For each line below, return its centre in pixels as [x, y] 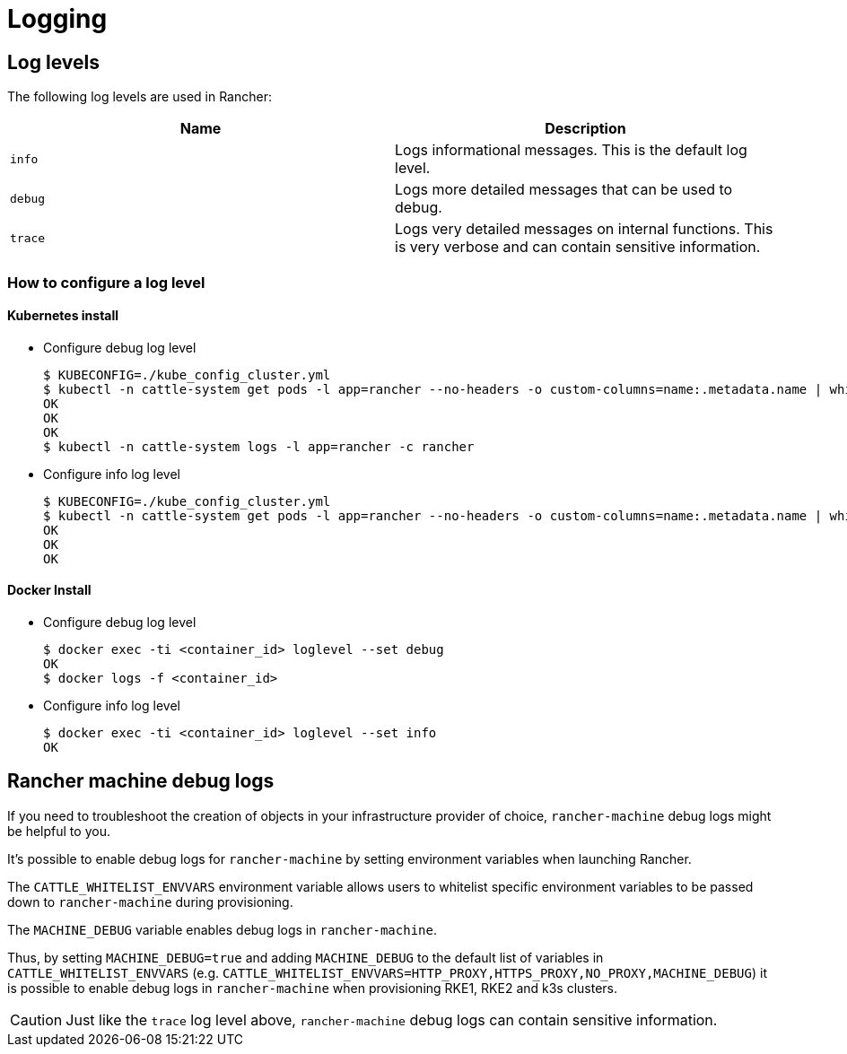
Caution [36, 1019]
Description [585, 129]
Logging [57, 19]
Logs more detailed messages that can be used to [564, 190]
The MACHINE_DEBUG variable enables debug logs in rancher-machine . [222, 929]
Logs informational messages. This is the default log [571, 150]
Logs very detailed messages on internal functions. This [584, 229]
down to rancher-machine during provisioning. [150, 902]
